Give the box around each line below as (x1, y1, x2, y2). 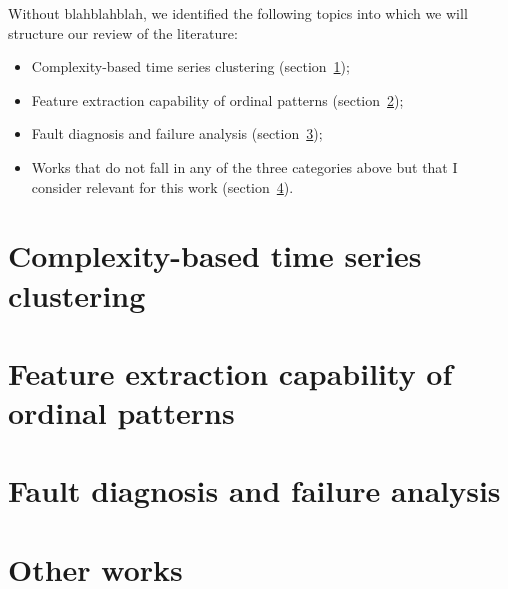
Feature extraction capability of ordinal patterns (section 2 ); (31, 89, 404, 110)
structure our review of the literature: (8, 22, 238, 43)
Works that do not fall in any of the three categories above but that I (31, 156, 458, 177)
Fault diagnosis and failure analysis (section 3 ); (31, 123, 323, 144)
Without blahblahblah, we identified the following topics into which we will (8, 3, 468, 23)
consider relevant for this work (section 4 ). (31, 176, 294, 197)
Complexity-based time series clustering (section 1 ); (31, 56, 350, 77)
